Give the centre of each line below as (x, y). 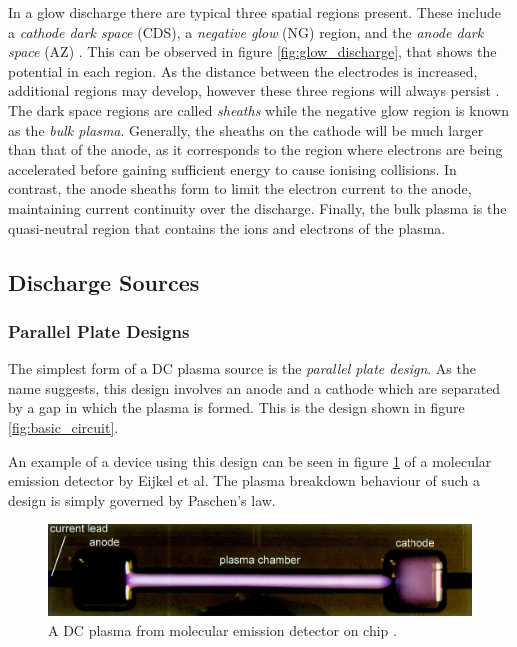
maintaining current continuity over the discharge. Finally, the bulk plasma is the (257, 207)
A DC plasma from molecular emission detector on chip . (222, 629)
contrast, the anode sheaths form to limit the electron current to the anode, (240, 188)
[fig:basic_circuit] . (63, 426)
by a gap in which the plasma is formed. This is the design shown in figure (236, 407)
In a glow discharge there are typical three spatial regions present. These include (254, 12)
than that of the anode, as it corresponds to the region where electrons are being (255, 149)
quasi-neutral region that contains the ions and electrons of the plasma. (227, 227)
